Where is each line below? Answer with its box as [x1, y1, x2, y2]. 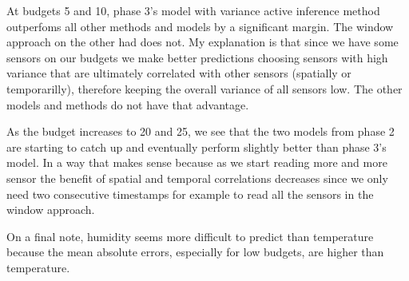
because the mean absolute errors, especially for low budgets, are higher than [6, 243, 384, 260]
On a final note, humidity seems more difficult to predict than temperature [6, 228, 374, 244]
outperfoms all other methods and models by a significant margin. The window [6, 18, 394, 34]
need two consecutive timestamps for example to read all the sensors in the [6, 185, 374, 202]
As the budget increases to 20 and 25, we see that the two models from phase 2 [6, 123, 395, 140]
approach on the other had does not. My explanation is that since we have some [6, 34, 399, 50]
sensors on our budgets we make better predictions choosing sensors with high [6, 49, 388, 65]
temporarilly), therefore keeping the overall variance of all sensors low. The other [6, 80, 403, 97]
